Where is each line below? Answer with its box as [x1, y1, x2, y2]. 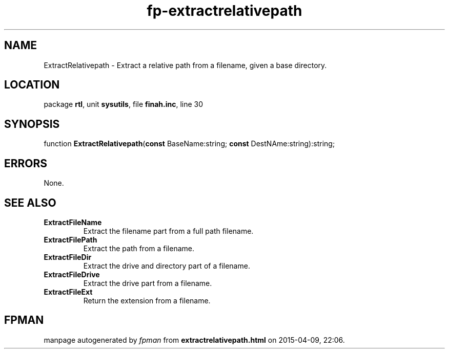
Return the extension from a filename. [83, 296, 211, 305]
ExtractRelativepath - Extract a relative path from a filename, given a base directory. [44, 60, 327, 70]
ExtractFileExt [44, 287, 93, 296]
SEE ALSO [4, 196, 56, 209]
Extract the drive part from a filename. [83, 278, 212, 288]
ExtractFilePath [44, 235, 97, 244]
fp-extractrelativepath [147, 2, 302, 19]
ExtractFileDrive [44, 270, 100, 279]
